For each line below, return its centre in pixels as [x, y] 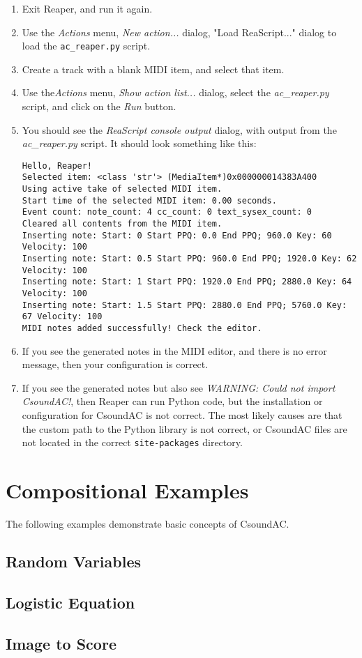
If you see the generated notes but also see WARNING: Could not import [179, 387]
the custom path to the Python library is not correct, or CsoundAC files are [184, 428]
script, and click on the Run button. [99, 106]
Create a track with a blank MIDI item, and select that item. [153, 69]
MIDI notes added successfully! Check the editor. [142, 328]
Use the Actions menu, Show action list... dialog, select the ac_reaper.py [175, 92]
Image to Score [61, 643]
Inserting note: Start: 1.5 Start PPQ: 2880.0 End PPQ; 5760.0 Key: [184, 305]
